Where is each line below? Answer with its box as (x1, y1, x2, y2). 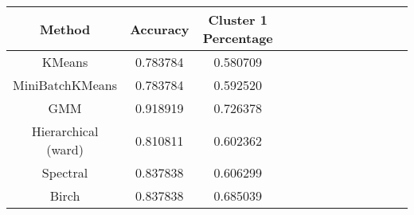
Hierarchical (31, 122, 99, 140)
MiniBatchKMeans (13, 76, 118, 94)
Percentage (202, 29, 273, 47)
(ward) (46, 140, 84, 158)
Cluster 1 (208, 10, 268, 29)
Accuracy (130, 19, 189, 38)
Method (39, 19, 91, 38)
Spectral (41, 163, 88, 182)
